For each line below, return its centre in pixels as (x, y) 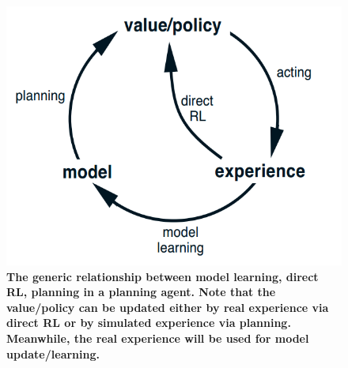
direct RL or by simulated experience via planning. (149, 323)
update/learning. (53, 353)
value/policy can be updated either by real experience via (168, 307)
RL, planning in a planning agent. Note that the (141, 292)
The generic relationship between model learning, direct (163, 276)
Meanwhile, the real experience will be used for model (158, 338)
